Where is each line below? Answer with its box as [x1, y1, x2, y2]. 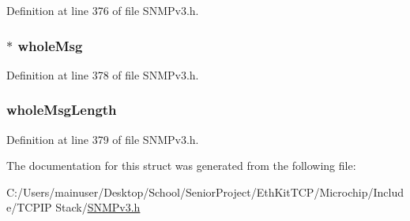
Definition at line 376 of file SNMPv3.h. [6, 2, 199, 18]
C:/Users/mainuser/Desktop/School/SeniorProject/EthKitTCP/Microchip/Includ [6, 183, 404, 200]
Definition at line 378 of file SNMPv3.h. [6, 66, 199, 83]
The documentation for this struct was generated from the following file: [6, 157, 356, 174]
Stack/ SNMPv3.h [55, 199, 141, 215]
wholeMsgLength [6, 100, 117, 120]
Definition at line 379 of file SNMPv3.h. [6, 131, 199, 147]
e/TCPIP [6, 199, 52, 215]
